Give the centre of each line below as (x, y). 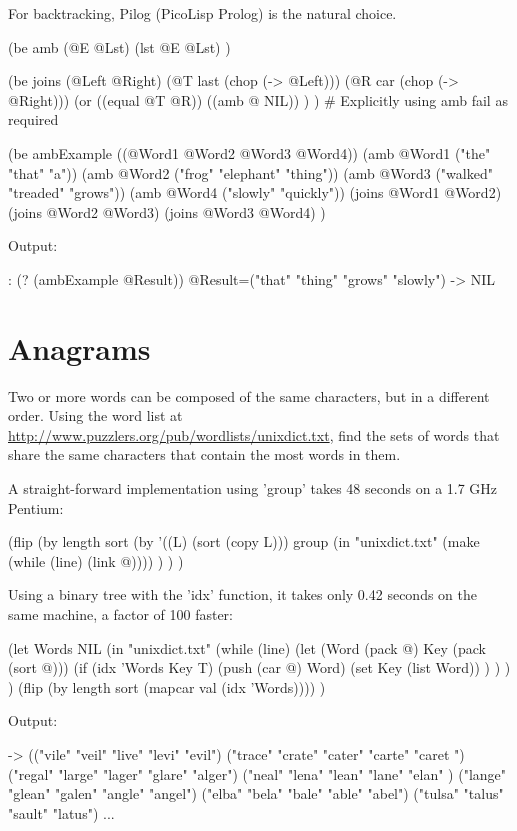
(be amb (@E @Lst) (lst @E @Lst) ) (119, 46)
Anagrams (79, 347)
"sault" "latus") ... (61, 812)
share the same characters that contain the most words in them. (204, 454)
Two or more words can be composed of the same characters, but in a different (249, 395)
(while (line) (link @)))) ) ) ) (96, 560)
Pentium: (36, 507)
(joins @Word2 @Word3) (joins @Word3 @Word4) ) (167, 211)
